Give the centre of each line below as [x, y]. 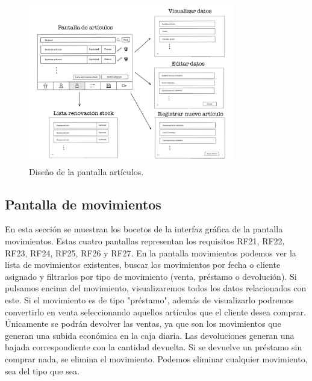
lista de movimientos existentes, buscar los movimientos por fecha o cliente [143, 265]
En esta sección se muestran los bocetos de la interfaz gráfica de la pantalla [144, 229]
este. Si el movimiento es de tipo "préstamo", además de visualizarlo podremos [149, 299]
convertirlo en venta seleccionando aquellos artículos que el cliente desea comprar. [156, 311]
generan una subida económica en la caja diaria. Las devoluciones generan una [150, 335]
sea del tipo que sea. [42, 370]
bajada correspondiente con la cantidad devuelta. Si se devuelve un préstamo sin [154, 347]
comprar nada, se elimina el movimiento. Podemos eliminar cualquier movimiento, [156, 358]
